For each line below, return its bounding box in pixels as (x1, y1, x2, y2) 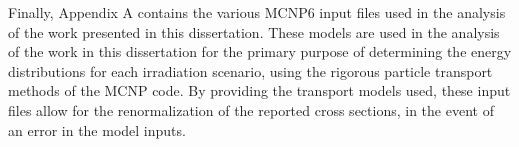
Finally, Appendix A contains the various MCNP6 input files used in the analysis (8, 2, 506, 22)
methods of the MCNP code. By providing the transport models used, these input (8, 80, 511, 101)
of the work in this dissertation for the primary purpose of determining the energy (8, 41, 512, 62)
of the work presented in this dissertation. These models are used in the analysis (8, 21, 500, 42)
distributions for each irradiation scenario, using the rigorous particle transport (8, 60, 493, 81)
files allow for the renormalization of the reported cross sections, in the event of (8, 99, 494, 120)
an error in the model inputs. (8, 119, 186, 140)
